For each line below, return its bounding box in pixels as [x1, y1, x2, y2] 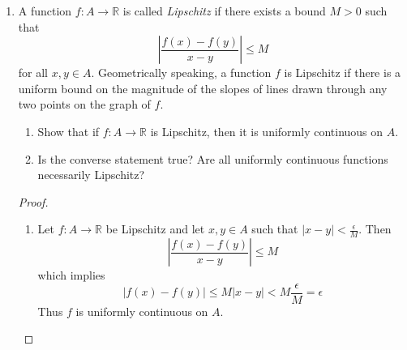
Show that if [37, 122, 100, 139]
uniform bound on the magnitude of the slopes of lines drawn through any [18, 79, 388, 96]
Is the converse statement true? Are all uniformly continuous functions [37, 150, 388, 167]
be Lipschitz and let [105, 220, 205, 237]
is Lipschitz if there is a [284, 64, 401, 81]
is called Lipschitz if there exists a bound [122, 2, 326, 19]
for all [18, 64, 49, 81]
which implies [37, 267, 105, 284]
